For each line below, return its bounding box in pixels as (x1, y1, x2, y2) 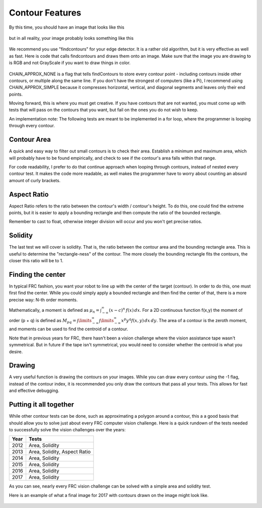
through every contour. (9, 123, 55, 129)
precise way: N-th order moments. (9, 297, 78, 303)
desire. (9, 349, 23, 355)
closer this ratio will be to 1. (9, 258, 64, 264)
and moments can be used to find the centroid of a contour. (9, 326, 128, 332)
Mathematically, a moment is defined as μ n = (9, 307, 99, 314)
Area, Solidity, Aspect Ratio (28, 448, 91, 455)
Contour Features (9, 7, 82, 18)
